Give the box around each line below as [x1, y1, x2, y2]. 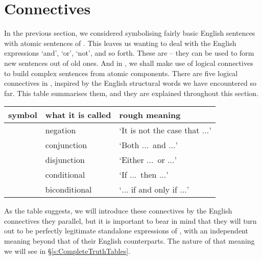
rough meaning [119, 109, 181, 121]
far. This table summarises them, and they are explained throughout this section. [4, 87, 259, 98]
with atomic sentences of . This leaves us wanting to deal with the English [4, 37, 236, 48]
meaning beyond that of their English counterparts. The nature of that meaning [4, 235, 255, 246]
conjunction [45, 139, 87, 151]
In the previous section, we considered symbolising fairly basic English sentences [4, 28, 255, 38]
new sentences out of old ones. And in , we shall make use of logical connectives [4, 57, 253, 68]
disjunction [45, 154, 85, 166]
